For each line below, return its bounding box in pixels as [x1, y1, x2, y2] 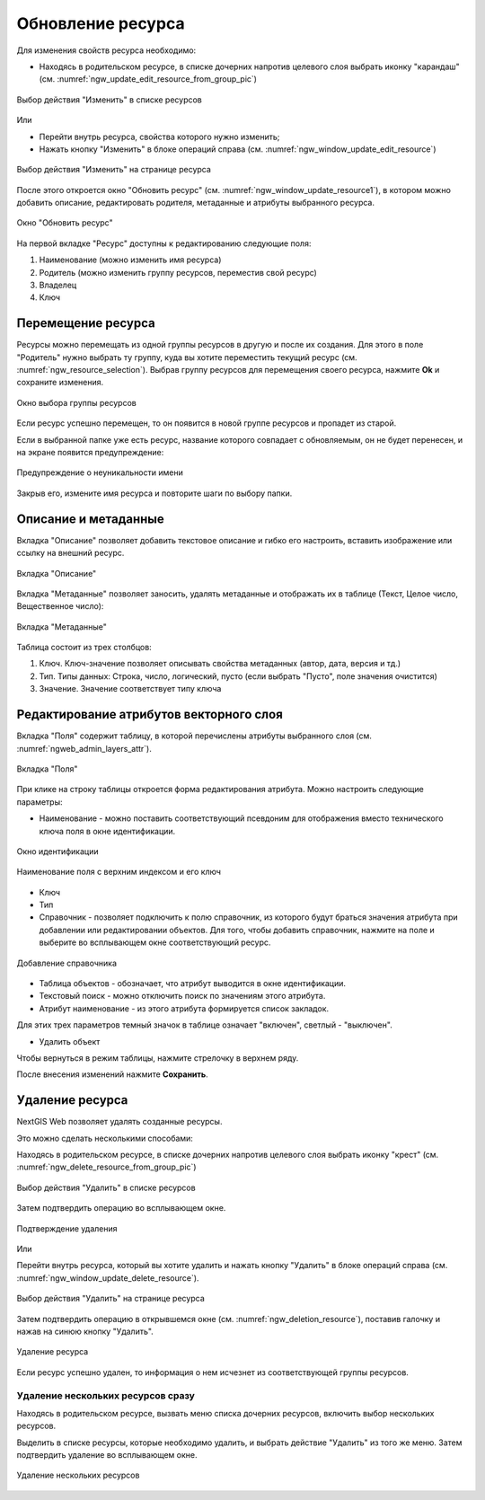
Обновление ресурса [16, 13, 185, 33]
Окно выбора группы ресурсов [16, 397, 137, 408]
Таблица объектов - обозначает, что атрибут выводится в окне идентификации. [39, 978, 346, 989]
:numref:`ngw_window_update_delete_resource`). [16, 1272, 199, 1284]
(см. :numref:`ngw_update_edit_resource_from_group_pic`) [39, 74, 258, 84]
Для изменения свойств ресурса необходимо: [16, 45, 197, 56]
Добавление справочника [16, 957, 117, 968]
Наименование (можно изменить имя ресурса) [39, 254, 222, 265]
